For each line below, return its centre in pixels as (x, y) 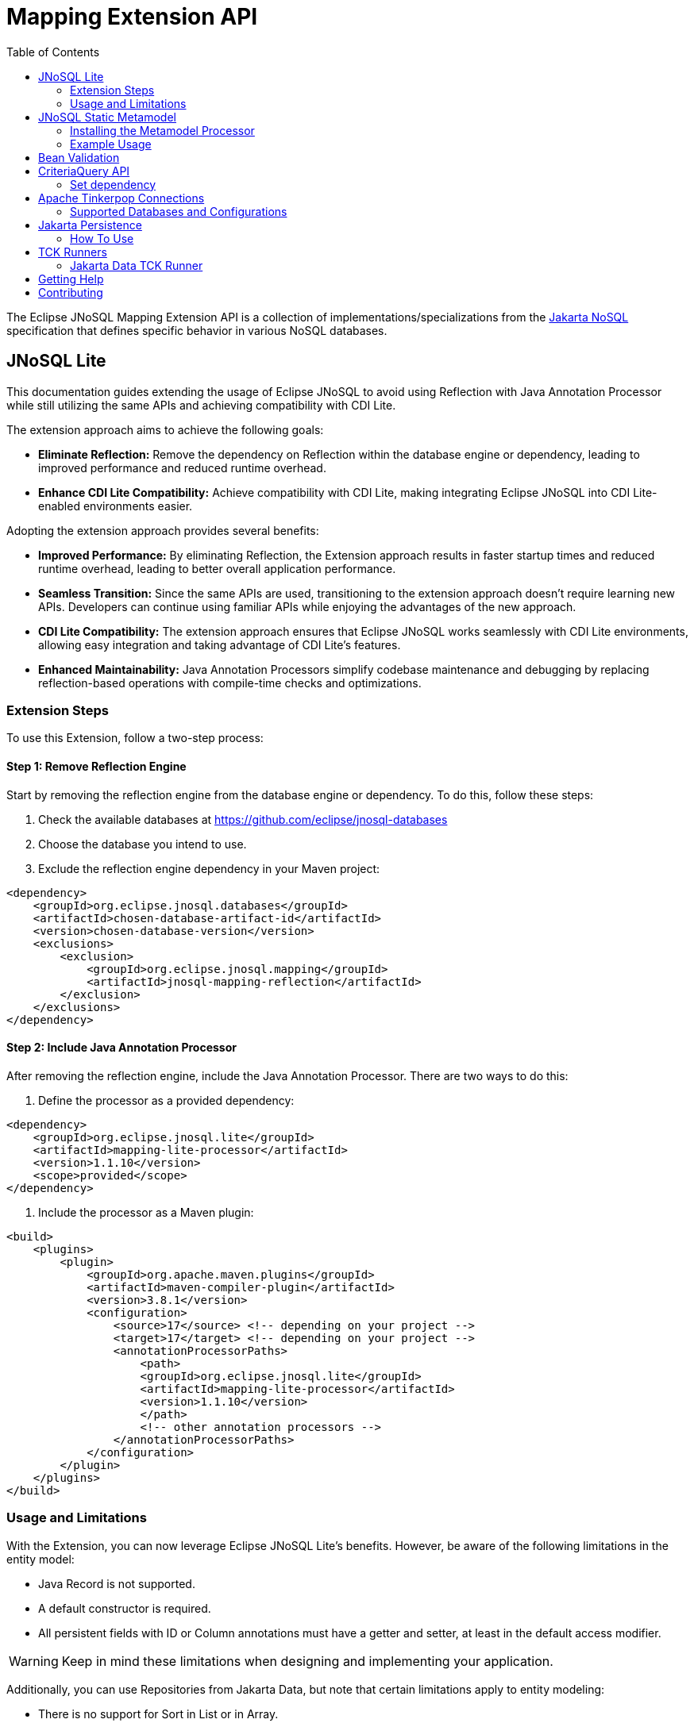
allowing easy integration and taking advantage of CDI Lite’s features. (220, 644)
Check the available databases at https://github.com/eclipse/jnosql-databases (243, 819)
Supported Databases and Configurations (179, 211)
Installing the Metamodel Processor (162, 130)
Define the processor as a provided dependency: (166, 1100)
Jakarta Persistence (90, 225)
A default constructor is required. (125, 1608)
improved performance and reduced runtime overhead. (182, 467)
